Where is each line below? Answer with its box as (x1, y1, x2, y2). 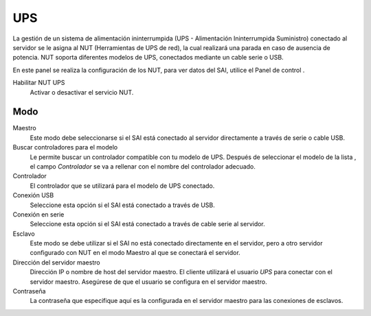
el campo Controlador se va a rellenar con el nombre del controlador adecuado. (30, 162, 256, 171)
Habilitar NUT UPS (12, 79, 65, 87)
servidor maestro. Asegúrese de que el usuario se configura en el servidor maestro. (30, 278, 267, 286)
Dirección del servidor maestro (12, 258, 100, 267)
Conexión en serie (12, 210, 65, 219)
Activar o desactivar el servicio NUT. (30, 88, 134, 96)
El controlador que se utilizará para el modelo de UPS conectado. (30, 182, 215, 190)
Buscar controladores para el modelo (12, 143, 118, 151)
